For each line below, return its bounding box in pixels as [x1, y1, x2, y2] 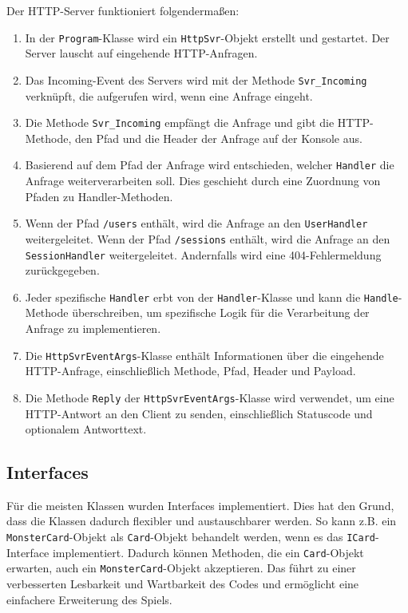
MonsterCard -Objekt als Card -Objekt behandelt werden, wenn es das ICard [6, 528, 375, 545]
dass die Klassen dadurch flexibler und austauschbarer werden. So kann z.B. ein [6, 512, 397, 529]
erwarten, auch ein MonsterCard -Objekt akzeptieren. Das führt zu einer [6, 560, 356, 576]
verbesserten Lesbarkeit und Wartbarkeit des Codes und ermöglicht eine [6, 575, 359, 592]
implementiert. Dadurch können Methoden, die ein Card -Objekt [52, 544, 364, 560]
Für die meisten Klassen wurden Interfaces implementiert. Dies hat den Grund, [6, 496, 394, 513]
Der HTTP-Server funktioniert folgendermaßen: [6, 2, 240, 18]
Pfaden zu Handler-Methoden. [25, 188, 173, 204]
